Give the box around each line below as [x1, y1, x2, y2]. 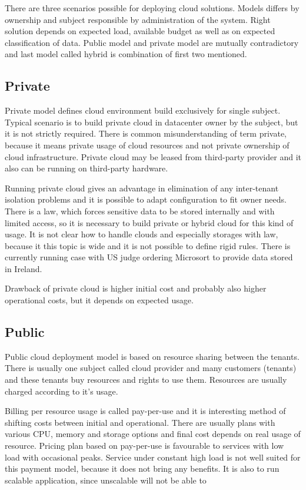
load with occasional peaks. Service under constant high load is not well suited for [5, 451, 301, 463]
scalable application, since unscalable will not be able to [5, 474, 207, 486]
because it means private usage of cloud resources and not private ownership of [5, 138, 290, 151]
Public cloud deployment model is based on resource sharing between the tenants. [5, 350, 300, 362]
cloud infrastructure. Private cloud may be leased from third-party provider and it [5, 150, 301, 163]
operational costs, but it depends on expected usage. [5, 294, 194, 306]
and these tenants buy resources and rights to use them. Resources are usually [5, 373, 287, 386]
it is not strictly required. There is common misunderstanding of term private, [5, 127, 287, 140]
